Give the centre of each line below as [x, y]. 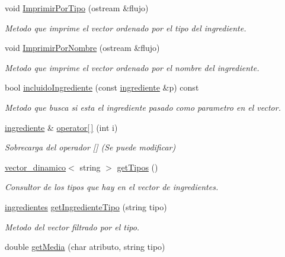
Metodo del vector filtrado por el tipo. [72, 227]
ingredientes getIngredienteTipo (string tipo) [86, 206]
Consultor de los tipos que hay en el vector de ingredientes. [112, 187]
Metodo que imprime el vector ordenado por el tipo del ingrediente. [126, 28]
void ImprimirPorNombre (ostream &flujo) [82, 48]
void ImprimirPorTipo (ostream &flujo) [77, 8]
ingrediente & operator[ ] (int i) [61, 127]
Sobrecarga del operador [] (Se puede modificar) [90, 147]
